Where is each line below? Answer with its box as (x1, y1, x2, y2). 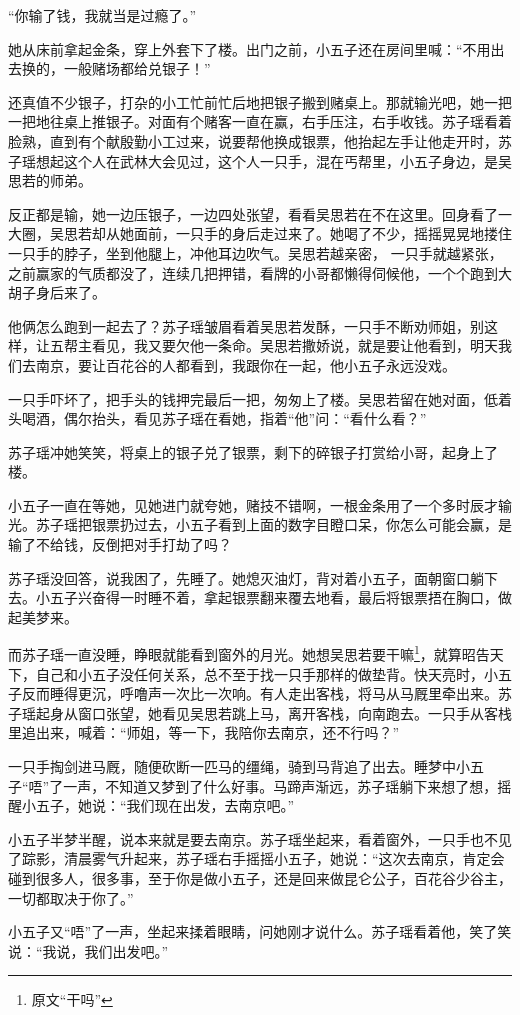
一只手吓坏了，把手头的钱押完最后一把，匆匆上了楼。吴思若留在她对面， (8, 388, 484, 409)
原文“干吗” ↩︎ (31, 989, 113, 1010)
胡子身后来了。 (8, 282, 106, 303)
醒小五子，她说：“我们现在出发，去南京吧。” (8, 795, 295, 816)
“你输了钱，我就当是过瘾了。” (8, 5, 197, 25)
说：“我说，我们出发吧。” (8, 940, 169, 961)
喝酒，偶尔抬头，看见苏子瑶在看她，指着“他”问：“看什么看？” (21, 408, 427, 429)
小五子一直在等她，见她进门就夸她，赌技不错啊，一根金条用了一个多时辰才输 (8, 494, 512, 515)
